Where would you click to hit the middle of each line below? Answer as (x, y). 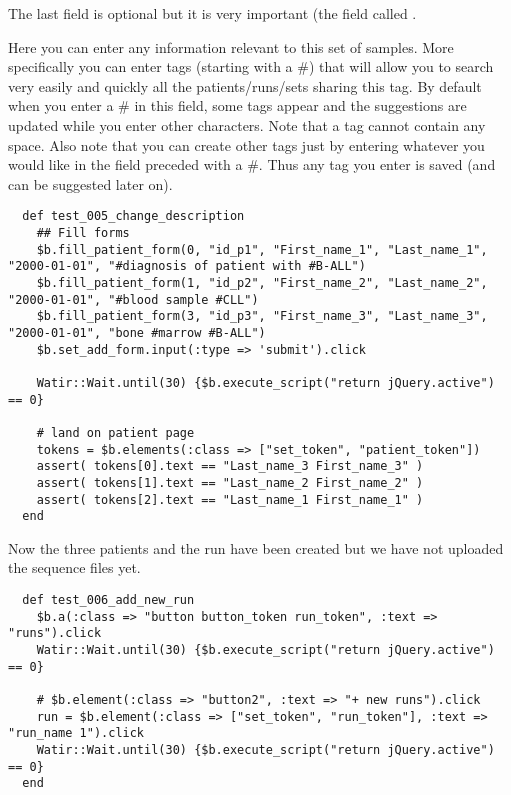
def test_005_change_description (133, 216)
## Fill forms (83, 233)
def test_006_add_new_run (108, 600)
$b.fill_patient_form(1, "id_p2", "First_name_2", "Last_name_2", (262, 282)
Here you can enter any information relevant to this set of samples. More (231, 46)
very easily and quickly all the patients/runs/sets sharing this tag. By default (245, 85)
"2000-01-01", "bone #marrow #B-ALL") (137, 332)
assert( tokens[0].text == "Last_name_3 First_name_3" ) (230, 466)
